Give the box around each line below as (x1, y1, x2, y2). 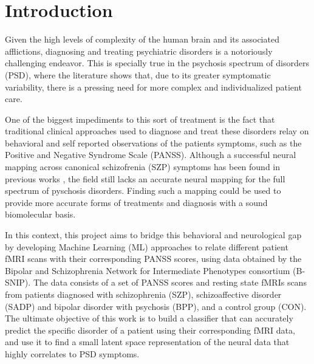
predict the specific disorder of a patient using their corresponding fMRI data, (5, 323, 295, 336)
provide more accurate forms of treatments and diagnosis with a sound (5, 196, 268, 208)
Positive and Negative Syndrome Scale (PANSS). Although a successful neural (5, 148, 296, 161)
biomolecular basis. (5, 208, 76, 221)
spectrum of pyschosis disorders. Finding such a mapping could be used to (5, 184, 281, 197)
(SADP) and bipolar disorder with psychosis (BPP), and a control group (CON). (5, 300, 307, 312)
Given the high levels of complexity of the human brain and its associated (5, 33, 279, 46)
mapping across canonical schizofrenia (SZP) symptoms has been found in (5, 160, 281, 173)
